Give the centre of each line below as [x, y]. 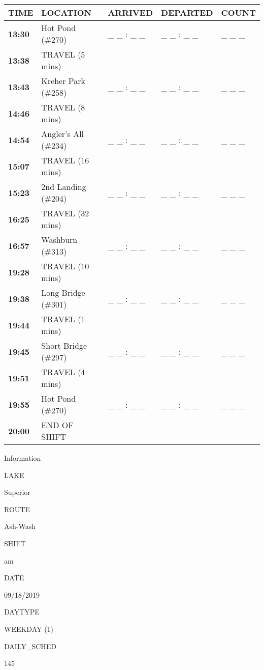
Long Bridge [63, 292]
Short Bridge [64, 345]
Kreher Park [63, 81]
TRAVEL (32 [65, 213]
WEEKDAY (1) [29, 629]
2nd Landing [64, 187]
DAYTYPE [22, 612]
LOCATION [66, 12]
